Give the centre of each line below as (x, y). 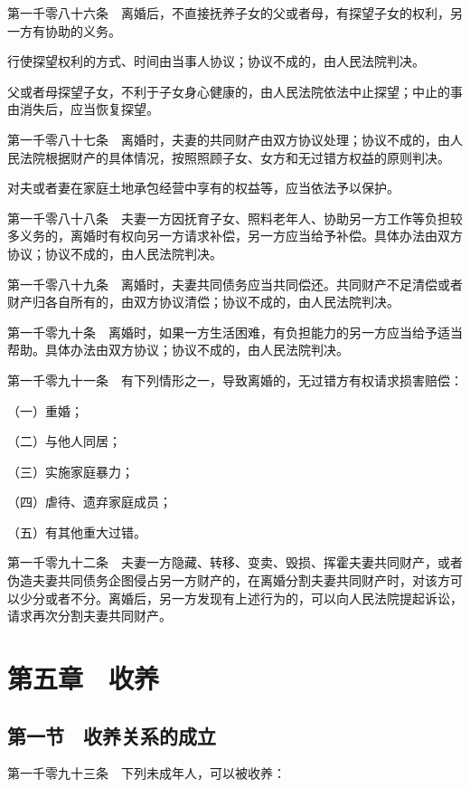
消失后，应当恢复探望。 (89, 109)
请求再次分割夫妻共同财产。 (89, 616)
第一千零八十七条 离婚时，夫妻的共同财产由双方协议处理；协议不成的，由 (229, 139)
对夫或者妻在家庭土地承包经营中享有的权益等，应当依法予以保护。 (203, 188)
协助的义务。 (83, 30)
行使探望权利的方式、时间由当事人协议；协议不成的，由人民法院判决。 (216, 61)
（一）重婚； (45, 410)
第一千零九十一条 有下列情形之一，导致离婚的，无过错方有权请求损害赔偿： (235, 380)
